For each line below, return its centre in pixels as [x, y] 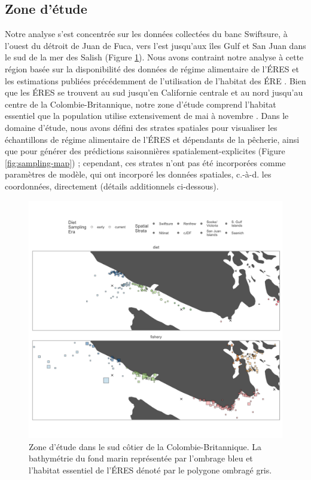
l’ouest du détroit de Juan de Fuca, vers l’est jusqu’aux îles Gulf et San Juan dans [155, 45]
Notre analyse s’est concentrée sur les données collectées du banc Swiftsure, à [146, 34]
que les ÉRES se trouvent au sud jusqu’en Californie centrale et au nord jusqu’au [154, 92]
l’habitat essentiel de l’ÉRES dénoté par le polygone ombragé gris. [150, 470]
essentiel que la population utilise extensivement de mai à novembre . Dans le [147, 116]
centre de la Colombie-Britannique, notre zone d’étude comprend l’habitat [141, 104]
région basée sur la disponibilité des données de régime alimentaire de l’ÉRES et [152, 68]
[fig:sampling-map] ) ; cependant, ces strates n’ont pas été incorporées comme [145, 162]
